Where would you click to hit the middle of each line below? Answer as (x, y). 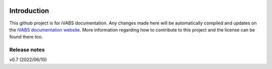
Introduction (29, 11)
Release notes (27, 50)
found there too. (26, 37)
